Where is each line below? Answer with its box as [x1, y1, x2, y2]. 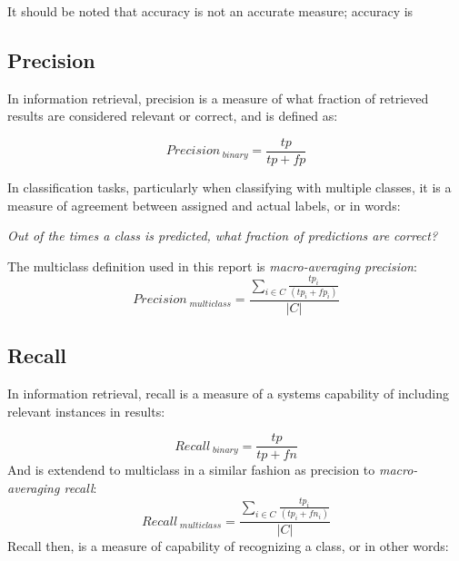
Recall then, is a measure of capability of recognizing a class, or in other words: [7, 536, 449, 556]
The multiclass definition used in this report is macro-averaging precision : [7, 256, 417, 275]
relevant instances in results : [7, 401, 165, 420]
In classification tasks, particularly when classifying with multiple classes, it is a [7, 178, 452, 197]
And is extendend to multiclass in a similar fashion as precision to [7, 460, 375, 479]
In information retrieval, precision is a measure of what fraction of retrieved [7, 88, 429, 107]
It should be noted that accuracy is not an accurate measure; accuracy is [7, 2, 414, 20]
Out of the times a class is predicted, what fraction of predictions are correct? [7, 226, 438, 245]
